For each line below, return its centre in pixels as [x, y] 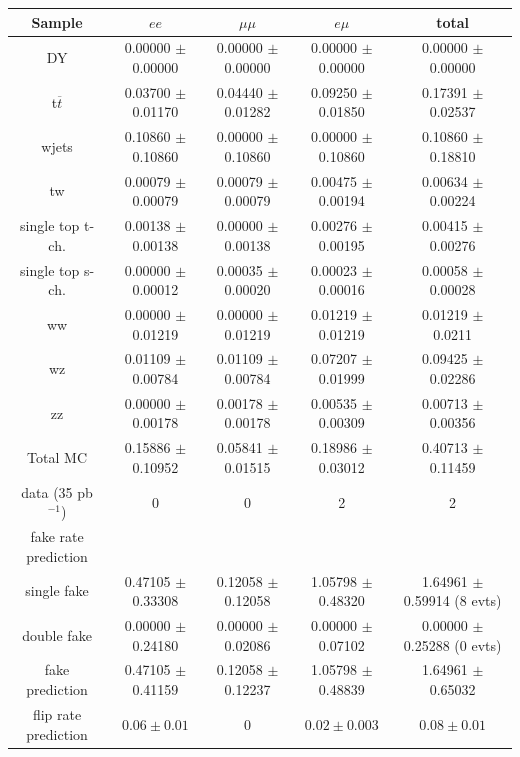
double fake [57, 634]
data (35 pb [57, 491]
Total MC [57, 457]
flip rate [57, 713]
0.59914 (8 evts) [452, 600]
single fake [57, 590]
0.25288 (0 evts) [452, 644]
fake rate [57, 536]
